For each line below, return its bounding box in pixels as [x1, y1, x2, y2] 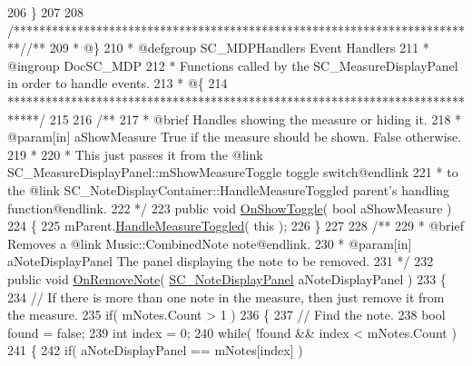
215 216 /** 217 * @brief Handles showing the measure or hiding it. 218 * [49, 109, 462, 128]
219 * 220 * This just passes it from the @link [7, 144, 263, 163]
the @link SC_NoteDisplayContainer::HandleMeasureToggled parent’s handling [7, 180, 450, 199]
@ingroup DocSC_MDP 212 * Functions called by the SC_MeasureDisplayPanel [7, 55, 458, 74]
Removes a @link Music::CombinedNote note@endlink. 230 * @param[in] [7, 233, 412, 252]
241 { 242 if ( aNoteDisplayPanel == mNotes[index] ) [7, 341, 303, 360]
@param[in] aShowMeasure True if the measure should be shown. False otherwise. [7, 127, 462, 146]
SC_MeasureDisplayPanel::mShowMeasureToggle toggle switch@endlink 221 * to [7, 163, 458, 182]
